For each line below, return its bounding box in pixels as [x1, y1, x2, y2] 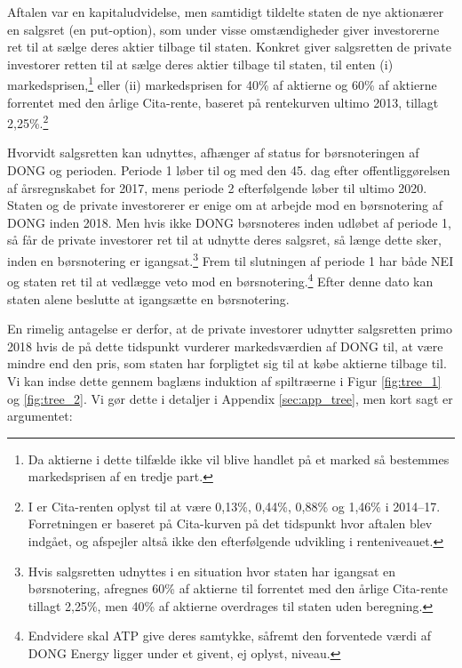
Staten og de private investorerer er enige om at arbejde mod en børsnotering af [7, 196, 443, 214]
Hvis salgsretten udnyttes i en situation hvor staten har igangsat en [28, 561, 396, 580]
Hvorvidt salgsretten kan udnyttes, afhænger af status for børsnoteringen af [7, 143, 419, 162]
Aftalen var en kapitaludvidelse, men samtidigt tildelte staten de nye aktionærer [7, 3, 444, 20]
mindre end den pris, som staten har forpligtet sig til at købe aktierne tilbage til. [7, 354, 447, 373]
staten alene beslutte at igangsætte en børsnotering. [7, 289, 290, 308]
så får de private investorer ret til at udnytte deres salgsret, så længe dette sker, [7, 230, 442, 249]
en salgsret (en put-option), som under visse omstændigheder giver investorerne [7, 20, 440, 38]
